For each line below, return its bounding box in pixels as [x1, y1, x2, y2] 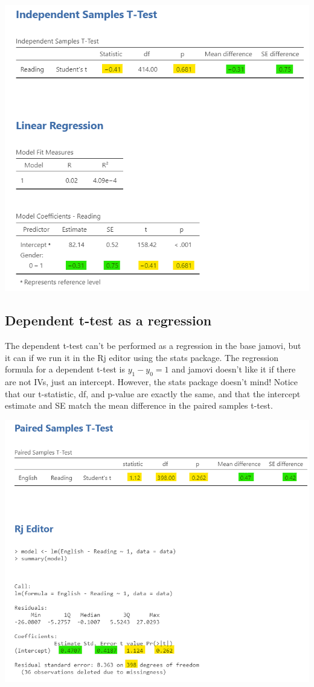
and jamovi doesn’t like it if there [171, 363, 296, 375]
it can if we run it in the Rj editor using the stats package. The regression [5, 351, 278, 363]
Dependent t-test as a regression [5, 311, 212, 330]
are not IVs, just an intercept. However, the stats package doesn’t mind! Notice [5, 375, 298, 388]
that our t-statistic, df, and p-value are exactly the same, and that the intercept [5, 387, 301, 400]
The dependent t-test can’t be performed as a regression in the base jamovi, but [5, 339, 301, 352]
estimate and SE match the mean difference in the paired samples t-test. [5, 399, 273, 412]
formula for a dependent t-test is [5, 363, 125, 375]
